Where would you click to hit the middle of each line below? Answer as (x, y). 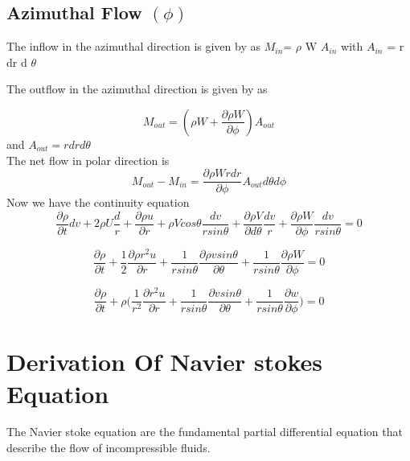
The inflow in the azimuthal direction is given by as (133, 46)
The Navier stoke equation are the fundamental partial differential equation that (205, 432)
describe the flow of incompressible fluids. (109, 448)
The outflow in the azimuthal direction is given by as (137, 89)
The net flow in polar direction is (88, 160)
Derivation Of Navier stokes (164, 362)
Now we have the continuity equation (98, 202)
